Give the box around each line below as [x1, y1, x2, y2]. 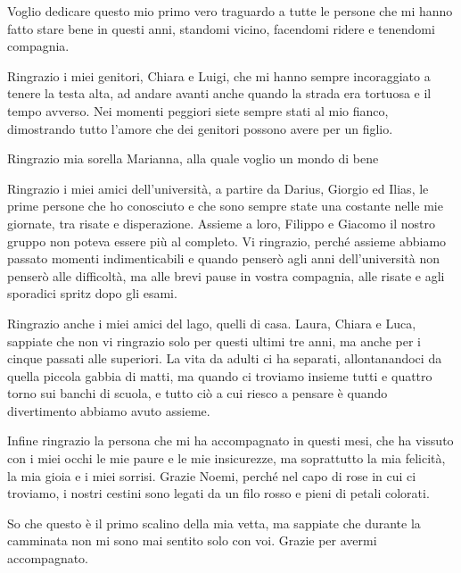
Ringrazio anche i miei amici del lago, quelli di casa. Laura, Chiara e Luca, [7, 313, 416, 332]
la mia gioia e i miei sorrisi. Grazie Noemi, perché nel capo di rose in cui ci [7, 466, 416, 485]
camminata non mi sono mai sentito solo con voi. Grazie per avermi [7, 531, 377, 550]
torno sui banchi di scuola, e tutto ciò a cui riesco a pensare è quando [7, 384, 388, 403]
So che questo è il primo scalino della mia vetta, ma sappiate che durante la [7, 513, 421, 532]
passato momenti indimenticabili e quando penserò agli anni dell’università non [7, 249, 440, 268]
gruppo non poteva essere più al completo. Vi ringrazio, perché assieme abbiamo [7, 231, 447, 250]
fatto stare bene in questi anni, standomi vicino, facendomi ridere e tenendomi [7, 19, 435, 37]
